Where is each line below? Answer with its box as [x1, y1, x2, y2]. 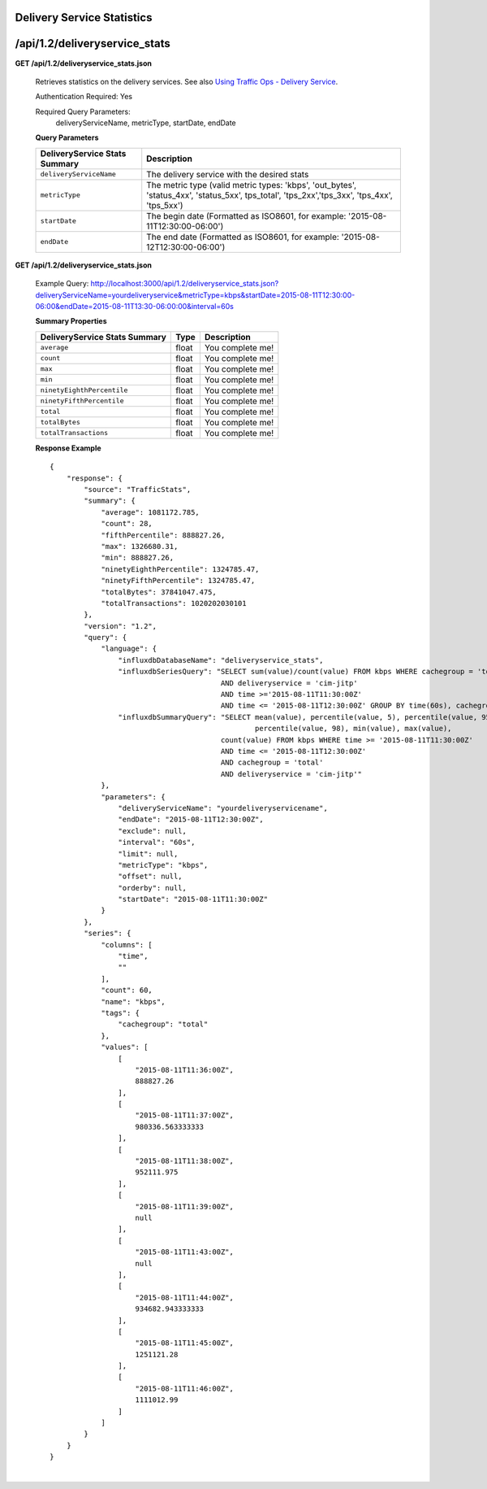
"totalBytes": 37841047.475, [101, 587, 217, 597]
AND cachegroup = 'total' [220, 758, 324, 768]
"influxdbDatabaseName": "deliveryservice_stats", [118, 655, 324, 664]
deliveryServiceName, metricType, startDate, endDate [55, 118, 237, 128]
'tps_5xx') [146, 199, 183, 211]
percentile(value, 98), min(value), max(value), [254, 724, 452, 734]
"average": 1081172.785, [101, 507, 200, 516]
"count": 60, [101, 986, 153, 995]
